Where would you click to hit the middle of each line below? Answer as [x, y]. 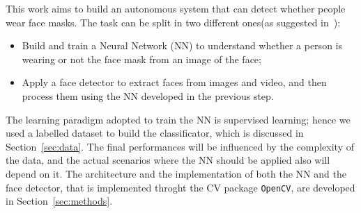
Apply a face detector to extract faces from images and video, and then [174, 82]
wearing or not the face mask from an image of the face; [141, 59]
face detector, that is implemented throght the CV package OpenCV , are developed [180, 187]
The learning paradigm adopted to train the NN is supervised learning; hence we [178, 119]
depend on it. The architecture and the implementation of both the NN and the [176, 173]
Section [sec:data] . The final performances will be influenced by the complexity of [180, 146]
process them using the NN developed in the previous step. [148, 95]
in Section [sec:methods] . [59, 201]
